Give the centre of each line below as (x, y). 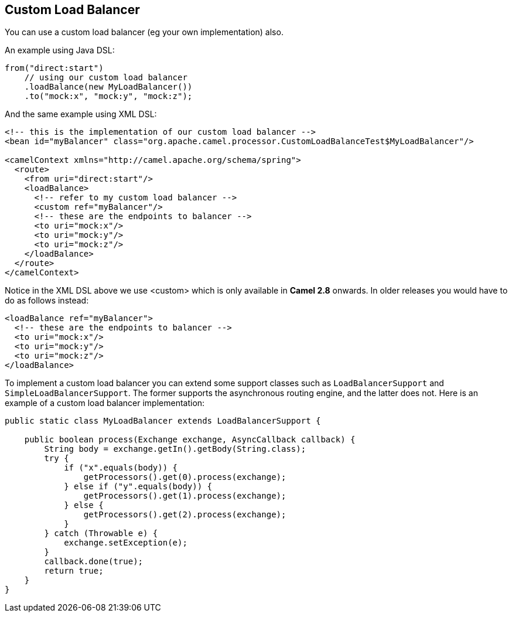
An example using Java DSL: (60, 50)
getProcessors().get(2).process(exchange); (185, 515)
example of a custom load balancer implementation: (105, 403)
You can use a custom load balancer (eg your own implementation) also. (144, 32)
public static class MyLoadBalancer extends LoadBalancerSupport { (163, 421)
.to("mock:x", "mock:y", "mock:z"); (108, 96)
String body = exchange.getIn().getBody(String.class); (175, 449)
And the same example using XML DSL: (81, 114)
